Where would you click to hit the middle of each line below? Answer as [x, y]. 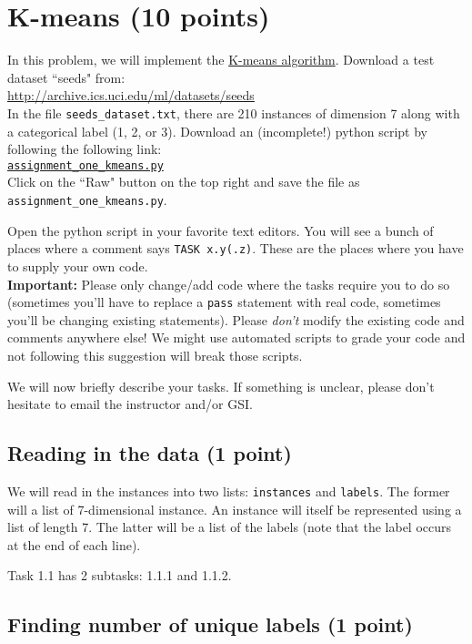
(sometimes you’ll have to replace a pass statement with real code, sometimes [224, 302]
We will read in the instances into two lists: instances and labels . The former [229, 491]
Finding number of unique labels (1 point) [210, 624]
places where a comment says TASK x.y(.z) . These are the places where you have [236, 248]
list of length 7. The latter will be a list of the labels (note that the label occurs [230, 527]
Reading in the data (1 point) [150, 453]
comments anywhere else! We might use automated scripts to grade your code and [236, 337]
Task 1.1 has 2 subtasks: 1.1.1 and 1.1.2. [120, 575]
